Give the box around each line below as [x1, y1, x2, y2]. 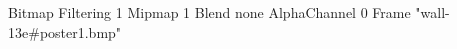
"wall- [415, 2, 450, 22]
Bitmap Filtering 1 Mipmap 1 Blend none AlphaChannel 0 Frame [8, 2, 411, 22]
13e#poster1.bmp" [8, 21, 122, 42]
